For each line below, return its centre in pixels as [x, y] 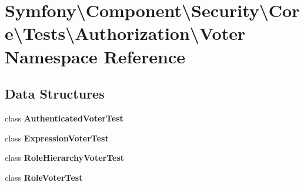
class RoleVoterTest [44, 177]
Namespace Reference [95, 56]
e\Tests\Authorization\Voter [125, 33]
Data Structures [55, 94]
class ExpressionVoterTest [57, 138]
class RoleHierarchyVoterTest [65, 158]
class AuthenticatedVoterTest [64, 118]
